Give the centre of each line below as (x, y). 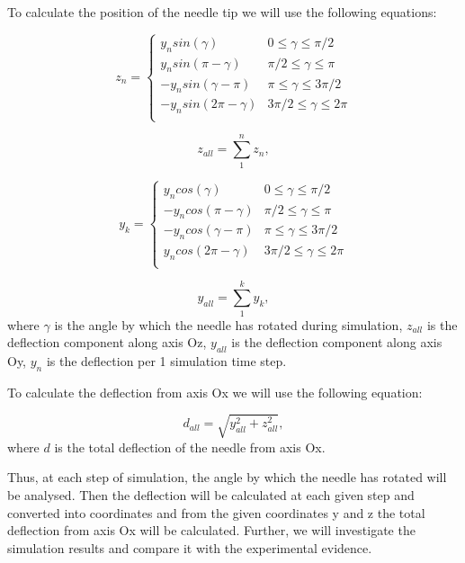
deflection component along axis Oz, (107, 342)
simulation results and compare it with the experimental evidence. (190, 547)
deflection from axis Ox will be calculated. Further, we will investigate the (211, 530)
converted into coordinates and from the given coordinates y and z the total (216, 512)
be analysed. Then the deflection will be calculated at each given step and (211, 495)
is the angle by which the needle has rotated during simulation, (228, 324)
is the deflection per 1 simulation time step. (166, 360)
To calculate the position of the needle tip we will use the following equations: (222, 12)
